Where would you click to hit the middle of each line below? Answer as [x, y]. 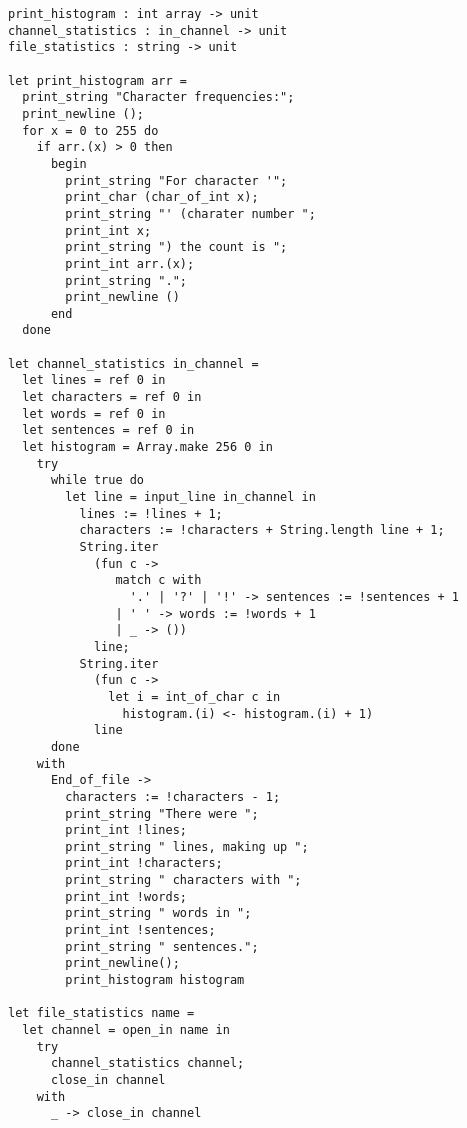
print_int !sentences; [140, 930]
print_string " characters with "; [183, 880]
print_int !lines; [126, 830]
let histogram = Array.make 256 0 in [147, 447]
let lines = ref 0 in [94, 380]
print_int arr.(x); [130, 263]
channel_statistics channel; [147, 1063]
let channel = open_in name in [126, 1030]
